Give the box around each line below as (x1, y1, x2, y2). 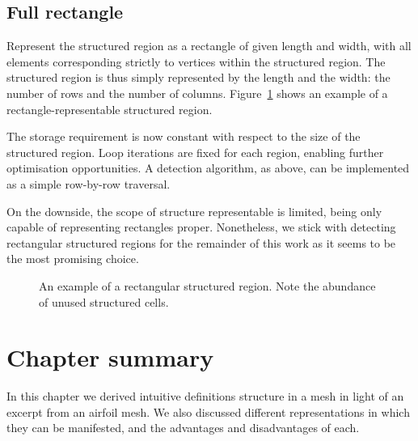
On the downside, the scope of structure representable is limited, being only (6, 202, 382, 219)
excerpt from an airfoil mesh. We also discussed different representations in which (6, 403, 410, 420)
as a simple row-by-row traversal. (6, 175, 171, 192)
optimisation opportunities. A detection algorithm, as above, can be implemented (6, 159, 410, 176)
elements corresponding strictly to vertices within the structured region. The (6, 53, 386, 70)
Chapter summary (6, 341, 214, 374)
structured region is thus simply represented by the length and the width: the (6, 69, 391, 86)
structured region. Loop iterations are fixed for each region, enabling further (6, 143, 384, 160)
